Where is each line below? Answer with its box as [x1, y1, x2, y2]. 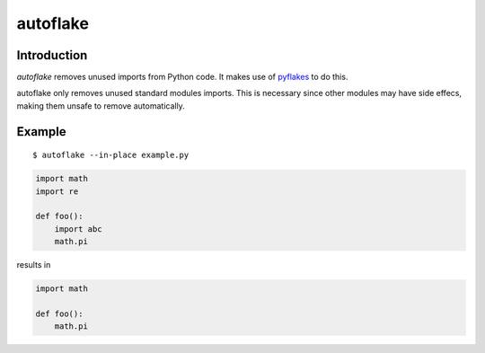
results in [16, 260, 51, 270]
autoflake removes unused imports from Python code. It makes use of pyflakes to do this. [16, 72, 348, 83]
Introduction [16, 48, 88, 63]
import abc [54, 224, 102, 234]
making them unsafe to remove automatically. [16, 100, 186, 111]
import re [35, 186, 79, 197]
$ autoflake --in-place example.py [32, 150, 190, 161]
